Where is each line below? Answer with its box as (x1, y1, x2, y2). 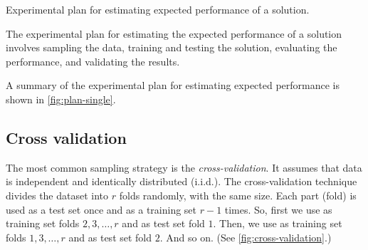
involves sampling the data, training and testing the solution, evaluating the (6, 40, 337, 55)
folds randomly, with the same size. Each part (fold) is (119, 187, 357, 202)
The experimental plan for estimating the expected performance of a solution (6, 26, 342, 41)
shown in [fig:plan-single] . (6, 91, 116, 106)
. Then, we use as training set (213, 216, 342, 231)
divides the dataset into (6, 187, 109, 202)
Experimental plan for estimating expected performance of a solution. (6, 2, 310, 16)
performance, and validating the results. (6, 53, 180, 68)
